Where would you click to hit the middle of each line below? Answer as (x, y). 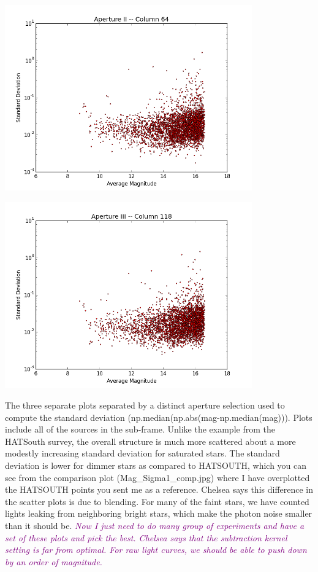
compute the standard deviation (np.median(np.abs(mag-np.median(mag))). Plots (159, 417)
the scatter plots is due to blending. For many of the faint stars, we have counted (157, 501)
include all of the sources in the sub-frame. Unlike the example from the (140, 429)
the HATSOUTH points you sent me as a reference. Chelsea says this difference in (159, 489)
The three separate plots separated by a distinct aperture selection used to (145, 405)
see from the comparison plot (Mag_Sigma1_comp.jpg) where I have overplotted (157, 477)
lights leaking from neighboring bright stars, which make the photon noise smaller (159, 513)
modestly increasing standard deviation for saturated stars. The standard (142, 453)
